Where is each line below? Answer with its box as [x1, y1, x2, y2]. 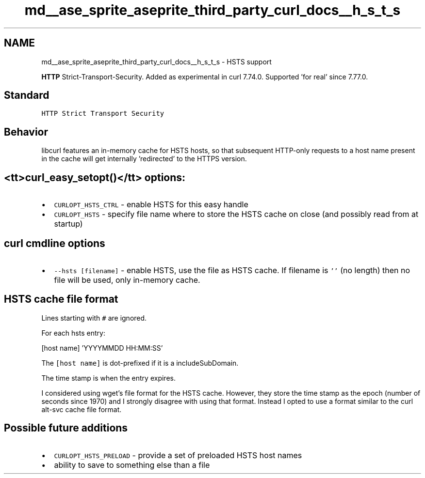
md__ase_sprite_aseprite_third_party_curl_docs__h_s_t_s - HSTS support [41, 57, 272, 66]
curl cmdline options [4, 237, 105, 249]
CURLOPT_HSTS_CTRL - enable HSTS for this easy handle [54, 200, 248, 210]
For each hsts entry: [41, 328, 105, 337]
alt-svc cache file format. [41, 405, 122, 414]
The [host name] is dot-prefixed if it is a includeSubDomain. [41, 358, 239, 367]
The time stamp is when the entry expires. [41, 373, 176, 382]
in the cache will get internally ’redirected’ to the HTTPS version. [41, 154, 247, 163]
